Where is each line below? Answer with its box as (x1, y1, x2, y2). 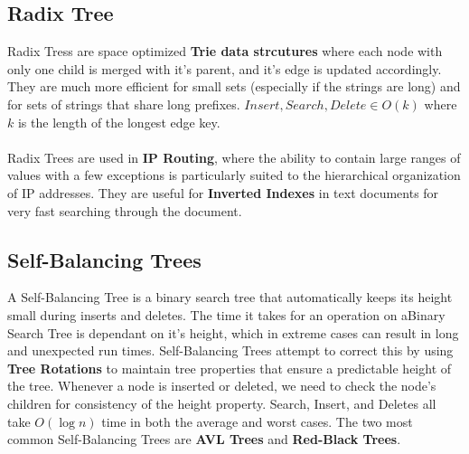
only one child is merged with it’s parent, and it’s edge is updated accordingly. (7, 59, 442, 78)
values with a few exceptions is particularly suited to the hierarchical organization (7, 166, 461, 184)
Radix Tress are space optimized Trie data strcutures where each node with (7, 42, 443, 61)
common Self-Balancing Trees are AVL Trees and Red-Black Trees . (7, 430, 401, 449)
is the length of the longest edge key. (17, 112, 220, 131)
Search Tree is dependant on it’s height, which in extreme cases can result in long (7, 323, 459, 342)
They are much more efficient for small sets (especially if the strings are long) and (7, 77, 461, 96)
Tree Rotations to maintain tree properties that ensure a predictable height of (7, 358, 452, 377)
